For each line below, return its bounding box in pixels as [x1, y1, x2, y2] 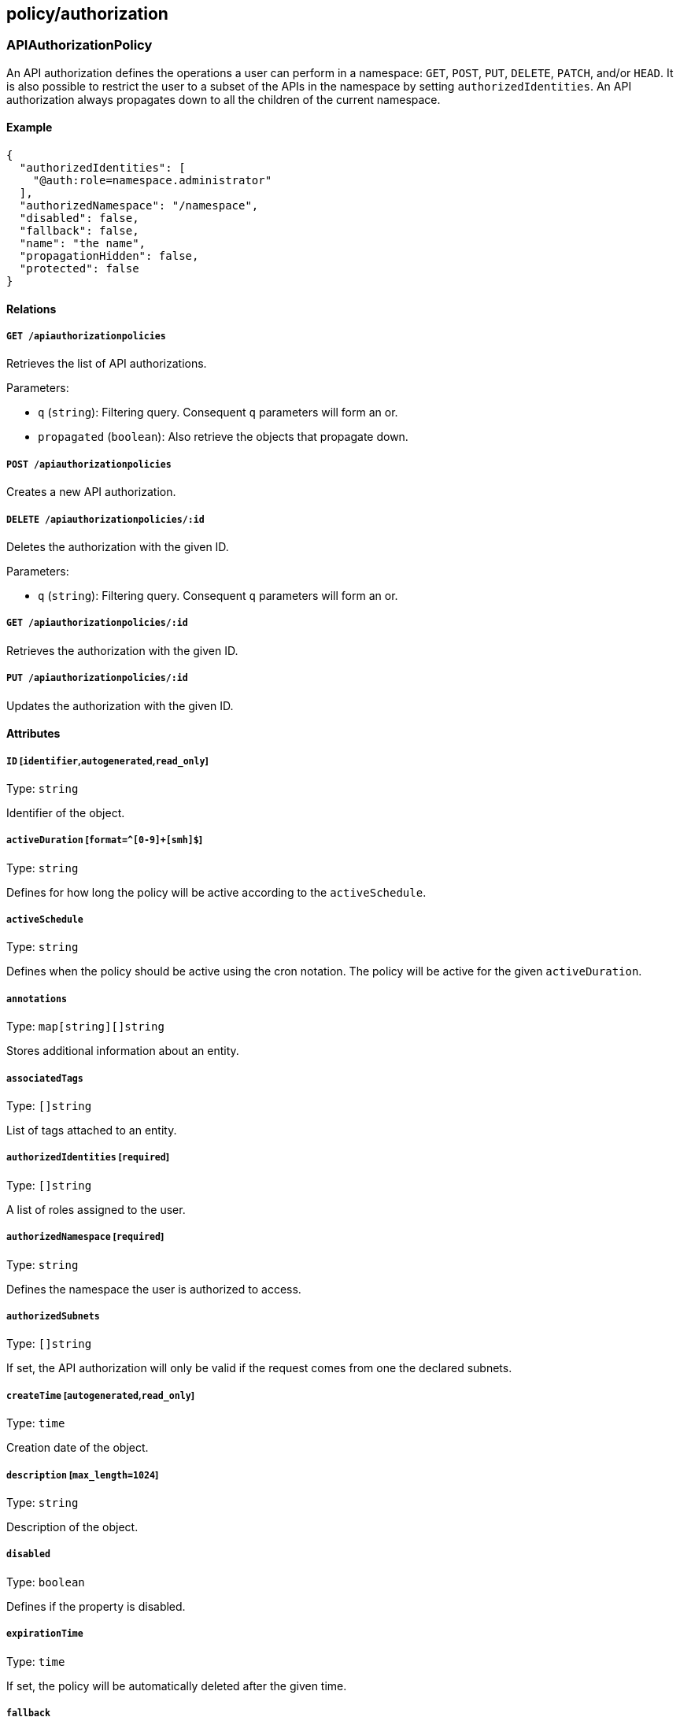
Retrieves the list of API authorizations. [6, 357, 207, 371]
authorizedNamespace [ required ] [6, 1231, 164, 1243]
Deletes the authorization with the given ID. [6, 539, 229, 553]
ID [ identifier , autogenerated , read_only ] [6, 755, 209, 767]
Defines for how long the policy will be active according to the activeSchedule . [6, 885, 427, 899]
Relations [6, 302, 57, 316]
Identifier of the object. [6, 805, 125, 820]
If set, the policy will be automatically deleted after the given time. [6, 1678, 347, 1693]
